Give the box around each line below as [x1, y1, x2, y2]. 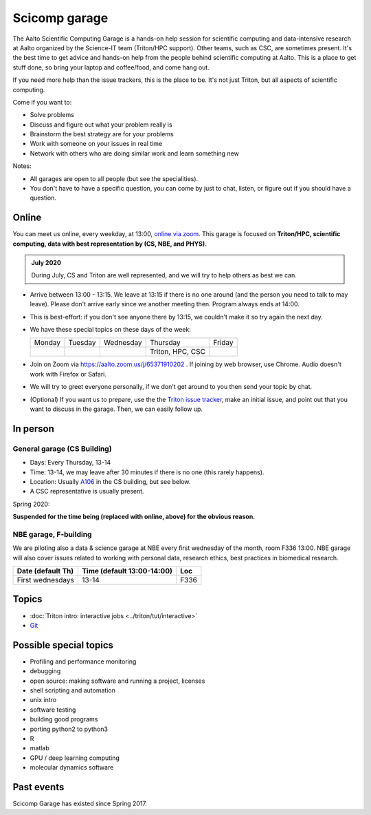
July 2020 [31, 259, 62, 267]
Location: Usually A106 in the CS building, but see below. [30, 477, 191, 485]
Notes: [12, 162, 32, 170]
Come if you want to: [12, 98, 72, 106]
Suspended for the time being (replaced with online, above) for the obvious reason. [12, 513, 256, 521]
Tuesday [68, 338, 96, 348]
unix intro [30, 696, 57, 704]
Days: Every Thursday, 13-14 [30, 458, 111, 467]
